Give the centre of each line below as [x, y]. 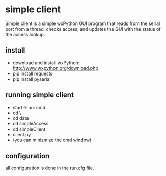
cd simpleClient [29, 129]
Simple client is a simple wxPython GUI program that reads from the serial [83, 23]
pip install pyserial [32, 79]
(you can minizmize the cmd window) [52, 140]
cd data [21, 118]
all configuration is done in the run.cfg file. [50, 168]
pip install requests [32, 73]
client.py [22, 134]
